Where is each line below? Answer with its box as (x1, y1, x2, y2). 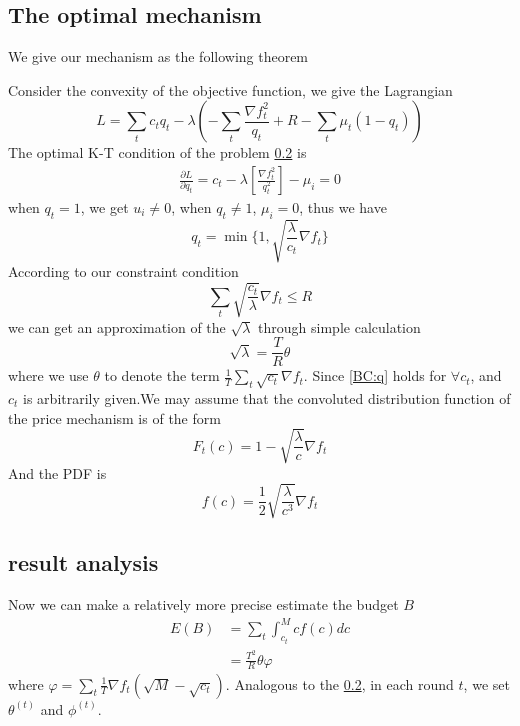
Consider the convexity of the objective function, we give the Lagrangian (8, 79, 453, 100)
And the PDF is (8, 462, 107, 483)
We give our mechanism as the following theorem (8, 46, 309, 67)
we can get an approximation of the (8, 316, 226, 337)
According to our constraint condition (8, 261, 239, 282)
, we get (80, 197, 129, 218)
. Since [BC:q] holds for (303, 365, 447, 386)
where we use (8, 365, 89, 386)
